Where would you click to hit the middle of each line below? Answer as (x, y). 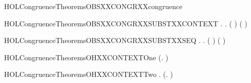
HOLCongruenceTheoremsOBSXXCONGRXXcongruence (93, 6)
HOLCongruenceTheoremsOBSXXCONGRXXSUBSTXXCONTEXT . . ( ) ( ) (126, 23)
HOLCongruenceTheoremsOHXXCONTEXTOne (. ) (86, 57)
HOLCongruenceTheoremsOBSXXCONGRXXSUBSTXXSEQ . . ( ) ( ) (115, 40)
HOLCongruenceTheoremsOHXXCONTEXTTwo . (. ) (89, 74)
